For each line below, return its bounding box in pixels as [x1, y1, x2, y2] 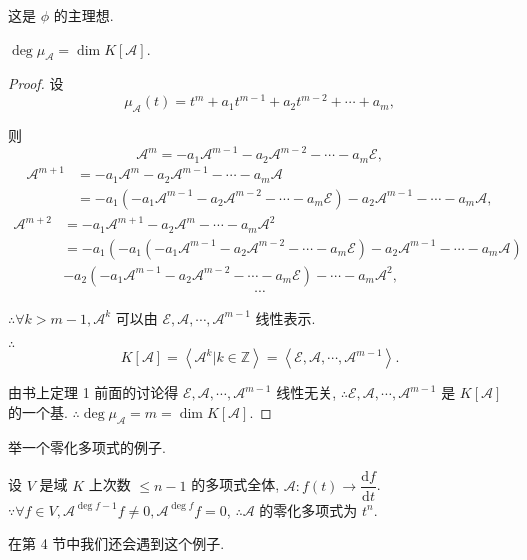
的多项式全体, [191, 474, 280, 495]
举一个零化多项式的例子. [8, 436, 166, 457]
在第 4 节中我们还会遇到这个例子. [8, 533, 225, 554]
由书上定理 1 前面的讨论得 [8, 382, 179, 403]
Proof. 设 [8, 73, 64, 94]
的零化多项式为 [259, 499, 358, 520]
